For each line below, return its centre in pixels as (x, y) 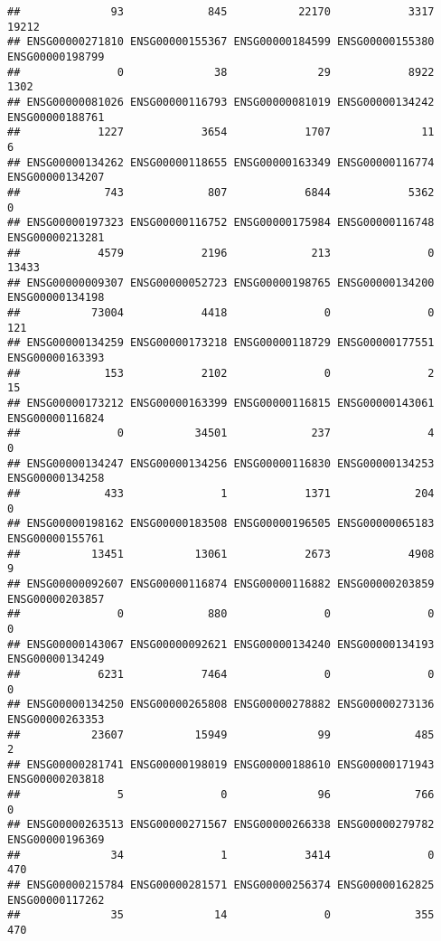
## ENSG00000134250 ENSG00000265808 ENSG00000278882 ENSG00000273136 (221, 705)
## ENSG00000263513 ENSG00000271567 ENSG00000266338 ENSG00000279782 (221, 825)
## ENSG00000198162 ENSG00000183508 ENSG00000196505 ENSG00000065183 (221, 524)
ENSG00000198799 (56, 56)
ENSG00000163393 (56, 358)
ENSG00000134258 (56, 479)
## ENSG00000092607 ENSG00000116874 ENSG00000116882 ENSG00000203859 (221, 583)
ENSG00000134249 (56, 659)
